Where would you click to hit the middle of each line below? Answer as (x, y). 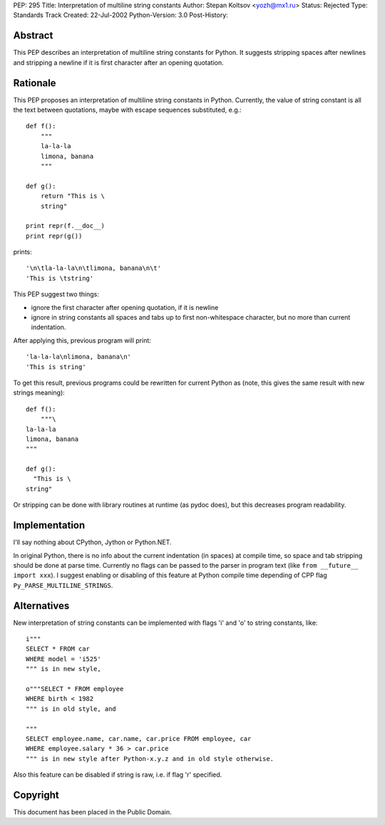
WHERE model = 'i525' (63, 659)
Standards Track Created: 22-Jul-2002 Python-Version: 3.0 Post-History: (120, 15)
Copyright (36, 795)
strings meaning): (39, 393)
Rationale (35, 83)
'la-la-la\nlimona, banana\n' (79, 357)
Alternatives (41, 606)
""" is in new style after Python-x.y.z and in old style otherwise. (150, 758)
